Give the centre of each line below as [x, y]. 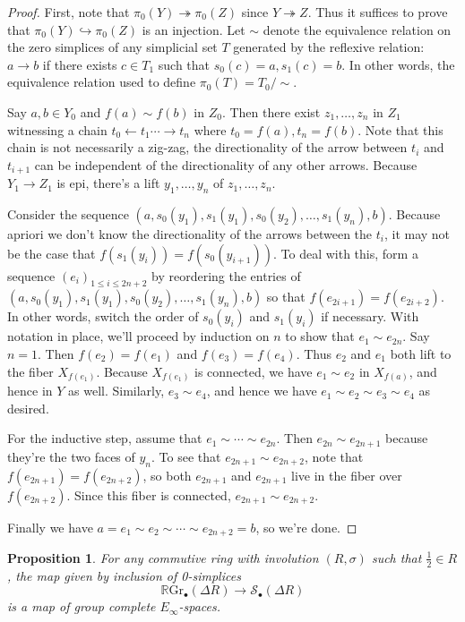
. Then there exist [271, 111]
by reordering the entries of [226, 275]
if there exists [80, 64]
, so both [167, 475]
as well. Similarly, [116, 391]
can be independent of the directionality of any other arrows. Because [226, 164]
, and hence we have [262, 391]
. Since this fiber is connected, [149, 494]
